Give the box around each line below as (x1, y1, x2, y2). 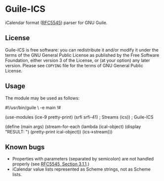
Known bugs (5, 143, 45, 151)
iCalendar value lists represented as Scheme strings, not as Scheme (12, 166, 151, 172)
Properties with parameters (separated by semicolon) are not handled (12, 156, 154, 162)
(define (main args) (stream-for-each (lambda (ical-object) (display (5, 124, 141, 129)
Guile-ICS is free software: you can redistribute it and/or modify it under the (5, 47, 159, 52)
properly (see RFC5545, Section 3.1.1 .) (12, 161, 90, 167)
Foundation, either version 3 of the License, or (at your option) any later (5, 57, 150, 63)
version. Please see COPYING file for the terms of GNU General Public (5, 62, 144, 68)
